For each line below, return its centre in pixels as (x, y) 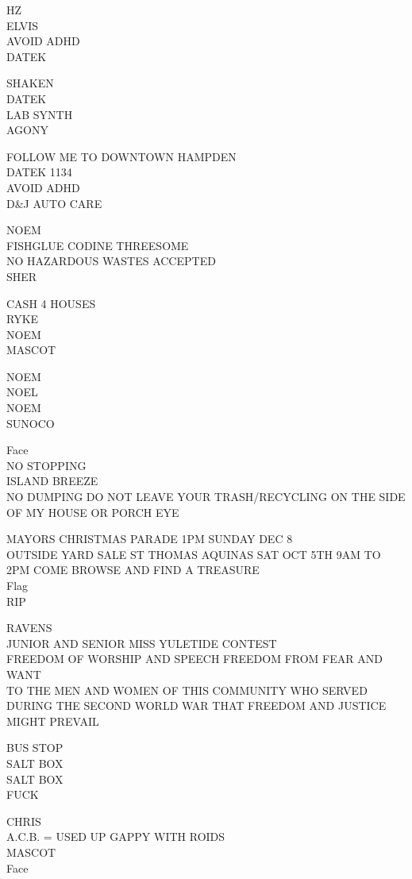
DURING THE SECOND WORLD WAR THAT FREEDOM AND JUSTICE (196, 706)
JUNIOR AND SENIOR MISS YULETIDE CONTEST (142, 643)
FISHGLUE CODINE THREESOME (98, 245)
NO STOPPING (46, 465)
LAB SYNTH (40, 114)
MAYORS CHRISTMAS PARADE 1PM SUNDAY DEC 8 (150, 539)
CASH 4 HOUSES (51, 303)
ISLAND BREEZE (52, 481)
